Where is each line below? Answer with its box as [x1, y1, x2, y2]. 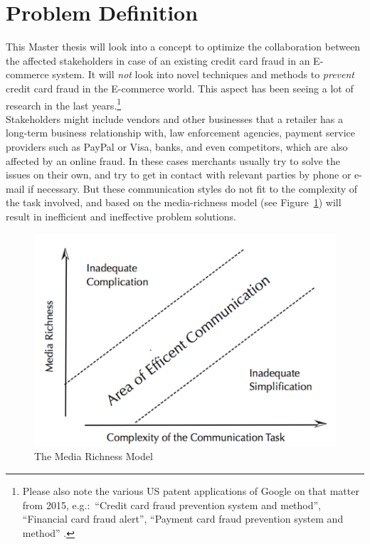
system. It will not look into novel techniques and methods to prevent [52, 67, 354, 82]
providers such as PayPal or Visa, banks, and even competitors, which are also [6, 139, 348, 154]
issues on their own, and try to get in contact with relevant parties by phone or [6, 167, 351, 182]
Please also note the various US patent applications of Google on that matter [22, 483, 359, 498]
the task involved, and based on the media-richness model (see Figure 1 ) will [6, 195, 342, 210]
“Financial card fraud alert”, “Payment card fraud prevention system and [22, 511, 344, 526]
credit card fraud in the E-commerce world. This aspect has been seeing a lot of [6, 80, 354, 95]
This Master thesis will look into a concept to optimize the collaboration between [6, 39, 361, 54]
